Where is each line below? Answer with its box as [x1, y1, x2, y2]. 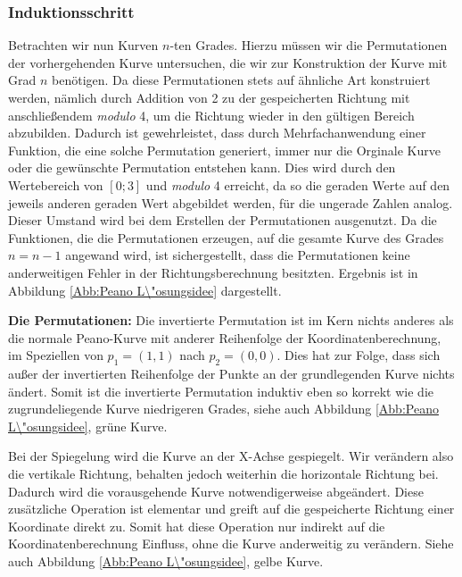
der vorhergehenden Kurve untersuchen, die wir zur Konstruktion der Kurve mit [8, 53, 448, 71]
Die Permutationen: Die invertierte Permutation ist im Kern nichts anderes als [8, 311, 454, 330]
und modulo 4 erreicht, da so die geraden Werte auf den [145, 175, 450, 194]
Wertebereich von [8, 175, 103, 194]
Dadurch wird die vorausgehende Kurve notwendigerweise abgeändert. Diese [8, 481, 424, 500]
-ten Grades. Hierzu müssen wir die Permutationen [169, 36, 448, 54]
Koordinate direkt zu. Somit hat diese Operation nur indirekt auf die [8, 516, 385, 535]
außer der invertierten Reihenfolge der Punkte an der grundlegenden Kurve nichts [8, 364, 455, 383]
